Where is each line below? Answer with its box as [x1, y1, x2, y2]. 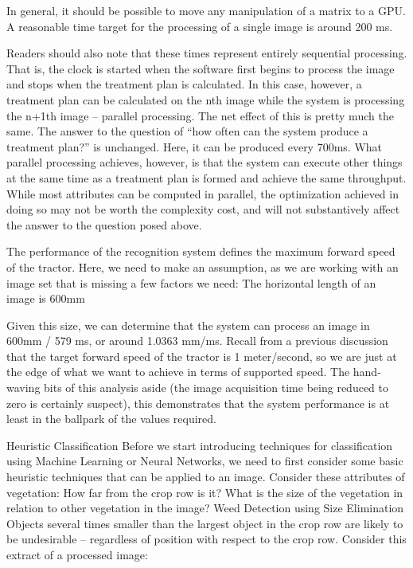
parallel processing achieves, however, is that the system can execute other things [6, 154, 403, 170]
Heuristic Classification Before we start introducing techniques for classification [6, 437, 393, 453]
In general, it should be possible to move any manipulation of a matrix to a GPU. [6, 2, 406, 18]
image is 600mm [6, 290, 85, 307]
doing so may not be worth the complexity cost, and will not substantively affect [6, 201, 400, 217]
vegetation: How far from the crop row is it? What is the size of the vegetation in [6, 484, 403, 500]
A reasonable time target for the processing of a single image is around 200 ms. [6, 18, 393, 34]
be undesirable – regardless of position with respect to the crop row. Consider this [6, 531, 407, 547]
